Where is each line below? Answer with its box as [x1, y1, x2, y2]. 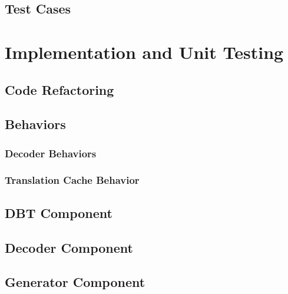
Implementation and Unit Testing [5, 39, 284, 64]
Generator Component [5, 273, 145, 291]
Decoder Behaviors [5, 146, 97, 160]
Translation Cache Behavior [5, 173, 140, 187]
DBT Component [5, 203, 112, 222]
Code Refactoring [5, 80, 114, 98]
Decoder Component [5, 238, 133, 256]
